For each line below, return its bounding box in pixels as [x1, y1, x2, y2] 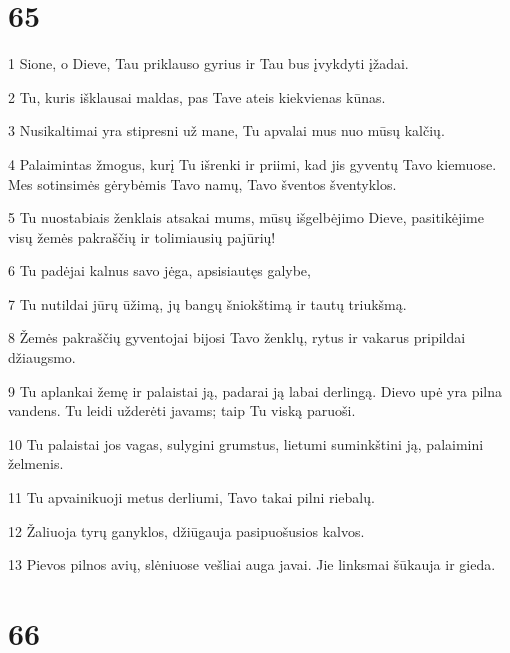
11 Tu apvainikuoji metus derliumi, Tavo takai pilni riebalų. [8, 487, 375, 508]
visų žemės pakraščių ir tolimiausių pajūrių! [8, 226, 276, 247]
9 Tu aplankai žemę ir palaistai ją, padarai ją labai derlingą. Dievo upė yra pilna [8, 380, 502, 401]
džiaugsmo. [8, 347, 76, 368]
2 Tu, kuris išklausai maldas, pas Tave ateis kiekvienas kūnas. [8, 86, 386, 107]
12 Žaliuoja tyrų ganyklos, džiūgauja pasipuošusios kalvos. [8, 520, 365, 541]
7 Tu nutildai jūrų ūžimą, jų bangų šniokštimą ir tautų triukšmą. [8, 293, 407, 314]
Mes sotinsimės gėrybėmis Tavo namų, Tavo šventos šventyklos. [8, 173, 397, 194]
